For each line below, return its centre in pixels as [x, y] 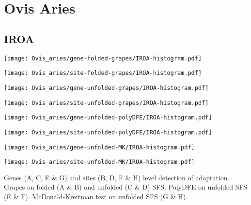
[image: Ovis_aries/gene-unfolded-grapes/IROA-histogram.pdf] [106, 88]
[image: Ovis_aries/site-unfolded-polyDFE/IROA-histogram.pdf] [108, 132]
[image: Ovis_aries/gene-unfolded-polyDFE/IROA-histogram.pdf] [108, 118]
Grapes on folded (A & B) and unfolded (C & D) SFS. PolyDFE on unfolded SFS [126, 187]
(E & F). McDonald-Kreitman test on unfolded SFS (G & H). [96, 197]
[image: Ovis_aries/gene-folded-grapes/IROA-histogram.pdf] [103, 58]
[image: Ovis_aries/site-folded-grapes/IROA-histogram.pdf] [103, 73]
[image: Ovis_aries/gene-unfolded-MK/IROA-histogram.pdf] [99, 147]
